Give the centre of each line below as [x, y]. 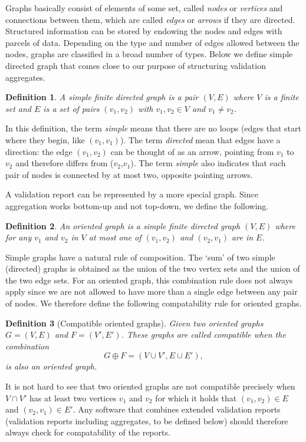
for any [19, 237]
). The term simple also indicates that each [208, 163]
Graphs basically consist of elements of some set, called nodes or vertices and [144, 8]
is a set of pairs [71, 108]
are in [243, 237]
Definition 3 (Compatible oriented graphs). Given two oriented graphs [134, 323]
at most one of [115, 237]
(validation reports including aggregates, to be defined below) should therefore [147, 420]
